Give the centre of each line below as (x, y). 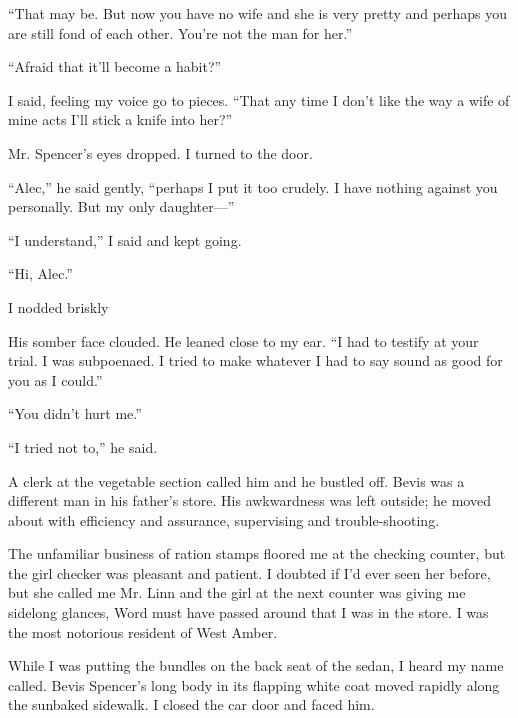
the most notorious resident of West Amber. (143, 631)
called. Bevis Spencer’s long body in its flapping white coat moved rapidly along (254, 684)
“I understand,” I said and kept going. (125, 239)
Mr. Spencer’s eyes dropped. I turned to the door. (160, 152)
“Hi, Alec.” (40, 273)
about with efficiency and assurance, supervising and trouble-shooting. (224, 519)
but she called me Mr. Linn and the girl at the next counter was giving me (237, 592)
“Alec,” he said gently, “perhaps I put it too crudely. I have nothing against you (253, 186)
